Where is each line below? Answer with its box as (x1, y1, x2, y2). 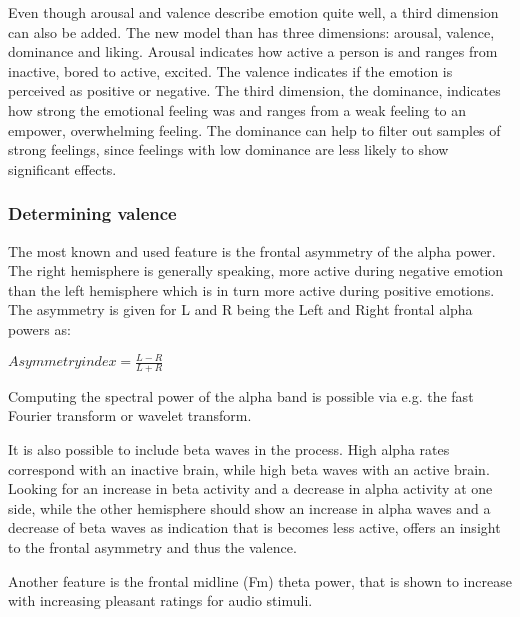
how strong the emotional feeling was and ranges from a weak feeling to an (8, 99, 467, 120)
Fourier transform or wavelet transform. (8, 405, 252, 426)
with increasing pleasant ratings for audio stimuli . (8, 590, 313, 611)
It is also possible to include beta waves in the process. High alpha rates (8, 439, 450, 460)
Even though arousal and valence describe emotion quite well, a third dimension (8, 2, 499, 22)
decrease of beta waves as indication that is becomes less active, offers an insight (8, 517, 501, 538)
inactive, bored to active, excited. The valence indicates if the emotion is (8, 60, 453, 81)
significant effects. (8, 158, 117, 179)
